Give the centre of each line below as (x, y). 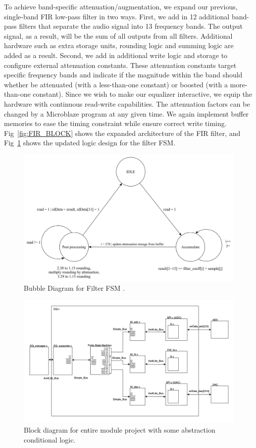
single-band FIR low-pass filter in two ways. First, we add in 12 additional (117, 16)
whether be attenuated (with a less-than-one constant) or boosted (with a (116, 84)
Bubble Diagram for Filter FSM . (74, 288)
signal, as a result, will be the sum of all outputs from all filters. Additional (118, 35)
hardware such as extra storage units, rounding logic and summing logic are (119, 45)
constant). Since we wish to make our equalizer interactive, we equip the (143, 94)
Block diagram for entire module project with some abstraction (120, 429)
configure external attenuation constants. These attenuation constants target (120, 65)
